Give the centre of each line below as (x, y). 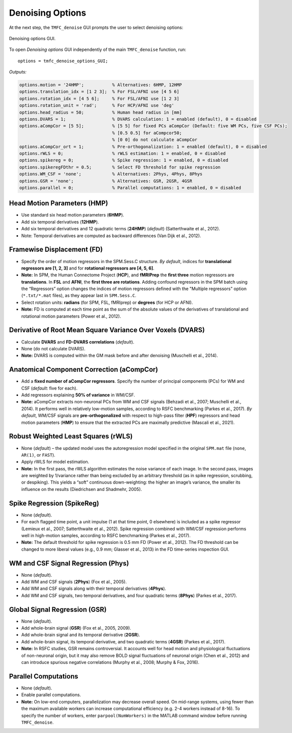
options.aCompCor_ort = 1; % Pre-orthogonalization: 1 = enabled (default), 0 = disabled (143, 147)
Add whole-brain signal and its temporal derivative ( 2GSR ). (81, 635)
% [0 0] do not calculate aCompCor (155, 140)
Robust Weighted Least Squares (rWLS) (71, 436)
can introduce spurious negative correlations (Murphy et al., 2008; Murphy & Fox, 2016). (110, 662)
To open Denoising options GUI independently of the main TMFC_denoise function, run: (98, 49)
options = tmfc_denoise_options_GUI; (63, 61)
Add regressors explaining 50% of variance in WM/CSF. (78, 395)
